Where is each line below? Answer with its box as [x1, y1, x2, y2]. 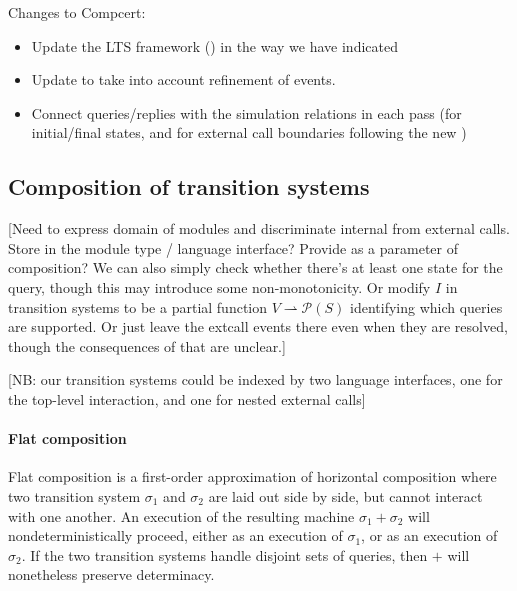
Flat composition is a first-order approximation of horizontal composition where [8, 466, 497, 487]
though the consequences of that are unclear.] [8, 335, 286, 356]
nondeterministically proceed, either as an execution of [8, 525, 343, 546]
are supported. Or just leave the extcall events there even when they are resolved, [8, 316, 508, 337]
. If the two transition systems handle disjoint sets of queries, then [21, 544, 428, 565]
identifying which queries [350, 296, 503, 317]
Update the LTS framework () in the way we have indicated [31, 35, 398, 56]
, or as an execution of [361, 525, 498, 546]
